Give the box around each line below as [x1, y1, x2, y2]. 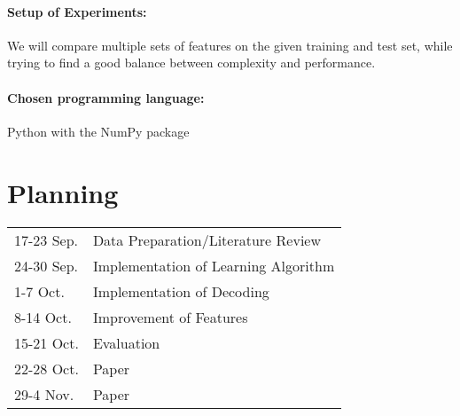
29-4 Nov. [14, 383, 74, 404]
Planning [7, 174, 119, 210]
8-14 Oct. [14, 306, 72, 327]
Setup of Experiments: [7, 2, 147, 20]
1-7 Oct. [14, 280, 65, 302]
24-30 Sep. [14, 255, 79, 276]
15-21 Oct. [14, 332, 79, 353]
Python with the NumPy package [7, 122, 190, 140]
